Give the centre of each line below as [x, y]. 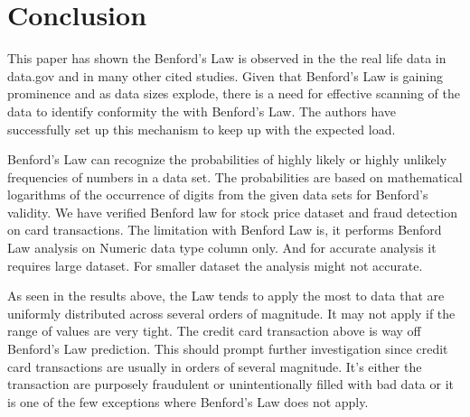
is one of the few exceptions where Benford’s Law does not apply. [188, 401]
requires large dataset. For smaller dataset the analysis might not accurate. [215, 265]
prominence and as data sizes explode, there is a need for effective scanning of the [234, 93]
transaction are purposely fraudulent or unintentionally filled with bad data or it [230, 384]
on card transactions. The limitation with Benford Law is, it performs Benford [225, 230]
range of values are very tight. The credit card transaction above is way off [214, 331]
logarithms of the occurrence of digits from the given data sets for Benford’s [218, 195]
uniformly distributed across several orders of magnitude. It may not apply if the [231, 313]
